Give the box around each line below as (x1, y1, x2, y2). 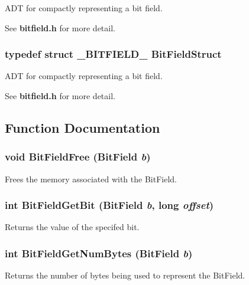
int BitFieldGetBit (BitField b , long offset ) (5, 198, 214, 212)
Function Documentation (5, 118, 160, 136)
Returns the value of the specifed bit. (5, 221, 140, 233)
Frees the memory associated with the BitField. (5, 172, 177, 185)
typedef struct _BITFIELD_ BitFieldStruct (5, 47, 222, 61)
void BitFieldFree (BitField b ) (5, 149, 151, 164)
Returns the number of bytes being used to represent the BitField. (5, 269, 245, 281)
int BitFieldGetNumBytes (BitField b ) (5, 245, 193, 260)
